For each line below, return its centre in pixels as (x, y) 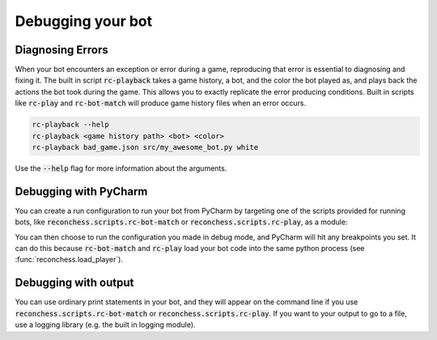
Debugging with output (74, 283)
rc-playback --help (70, 125)
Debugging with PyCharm (81, 191)
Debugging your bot (84, 21)
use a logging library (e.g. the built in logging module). (105, 325)
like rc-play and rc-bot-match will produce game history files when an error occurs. (161, 103)
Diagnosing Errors (62, 50)
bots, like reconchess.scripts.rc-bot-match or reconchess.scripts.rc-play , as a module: (181, 222)
